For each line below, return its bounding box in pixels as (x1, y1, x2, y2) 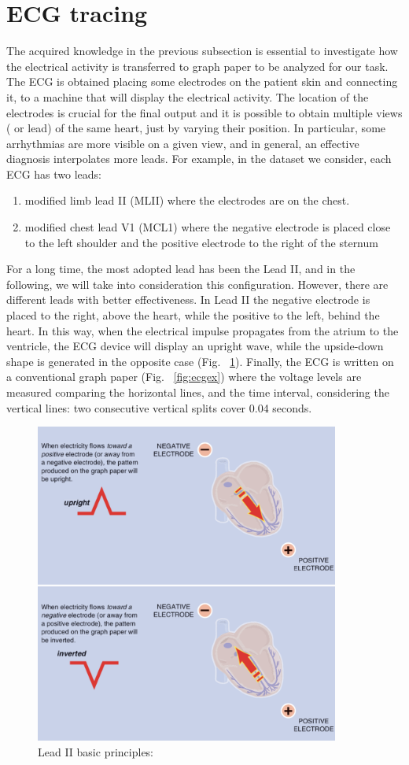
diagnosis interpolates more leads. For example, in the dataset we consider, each (6, 150, 392, 167)
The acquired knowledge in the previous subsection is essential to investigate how (6, 42, 398, 59)
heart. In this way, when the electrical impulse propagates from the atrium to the (6, 322, 399, 338)
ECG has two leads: (6, 165, 101, 182)
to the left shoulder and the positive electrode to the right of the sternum (24, 234, 378, 250)
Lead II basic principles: (38, 743, 153, 759)
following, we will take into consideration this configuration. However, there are (6, 275, 389, 292)
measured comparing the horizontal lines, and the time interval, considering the (6, 384, 389, 400)
